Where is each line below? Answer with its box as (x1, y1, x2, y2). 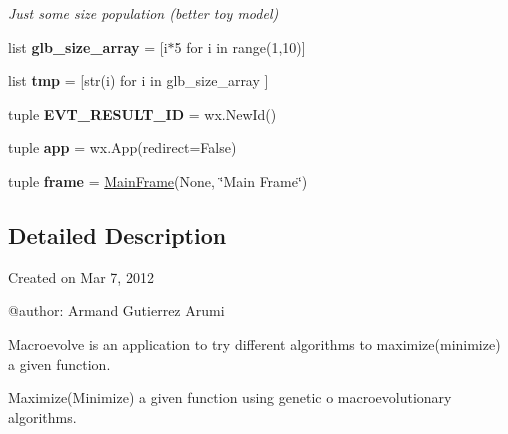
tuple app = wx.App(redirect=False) (8, 137, 237, 158)
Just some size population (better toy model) (8, 3, 279, 23)
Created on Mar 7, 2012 (8, 266, 154, 287)
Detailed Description (8, 219, 227, 250)
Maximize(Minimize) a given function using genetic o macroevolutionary (8, 387, 452, 408)
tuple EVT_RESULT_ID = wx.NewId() (8, 103, 277, 124)
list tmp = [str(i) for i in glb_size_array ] (8, 70, 269, 91)
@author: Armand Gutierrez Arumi (8, 300, 225, 321)
